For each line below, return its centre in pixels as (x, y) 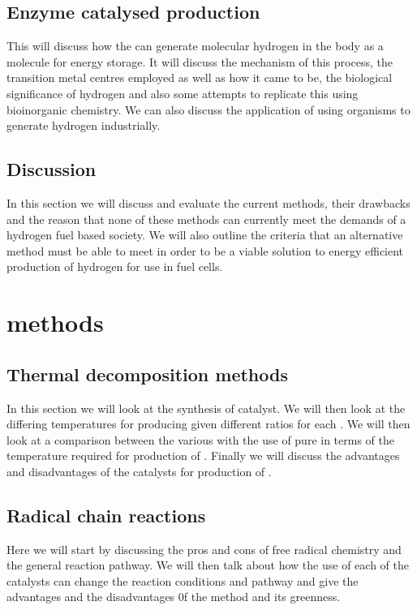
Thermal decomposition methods (147, 374)
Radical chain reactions (106, 515)
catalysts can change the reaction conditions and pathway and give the (183, 580)
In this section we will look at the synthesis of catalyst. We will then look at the (206, 408)
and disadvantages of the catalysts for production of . (139, 471)
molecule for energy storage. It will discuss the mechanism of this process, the (200, 61)
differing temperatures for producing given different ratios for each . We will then (208, 424)
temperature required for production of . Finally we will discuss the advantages (203, 455)
